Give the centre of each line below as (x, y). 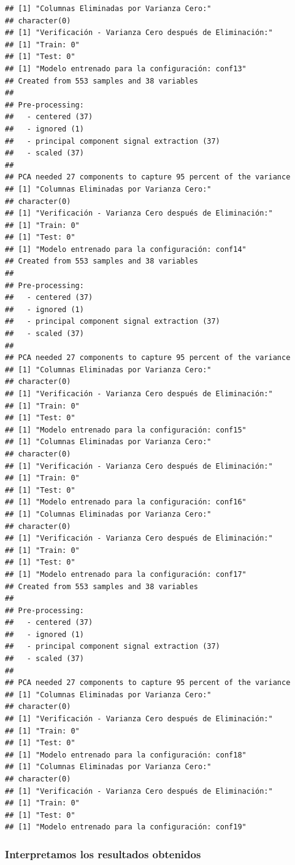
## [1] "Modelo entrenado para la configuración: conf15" (126, 430)
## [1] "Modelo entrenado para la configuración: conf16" (126, 502)
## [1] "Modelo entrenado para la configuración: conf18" (126, 755)
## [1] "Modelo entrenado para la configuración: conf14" (126, 249)
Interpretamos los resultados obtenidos (103, 854)
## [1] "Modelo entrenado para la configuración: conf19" (126, 827)
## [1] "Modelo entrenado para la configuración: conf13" (126, 68)
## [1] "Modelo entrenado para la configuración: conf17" (126, 574)
